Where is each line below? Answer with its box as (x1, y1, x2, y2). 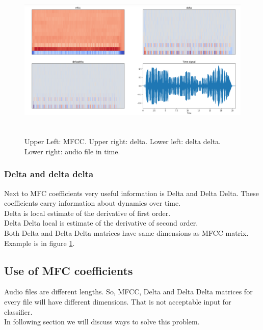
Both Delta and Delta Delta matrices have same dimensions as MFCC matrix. (4, 227, 249, 238)
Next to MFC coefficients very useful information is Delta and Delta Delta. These (4, 187, 259, 198)
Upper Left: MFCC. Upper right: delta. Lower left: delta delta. (24, 136, 221, 147)
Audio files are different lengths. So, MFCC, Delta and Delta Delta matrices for (4, 286, 253, 297)
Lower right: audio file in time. (24, 146, 120, 156)
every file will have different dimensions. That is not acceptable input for (4, 296, 231, 307)
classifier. (4, 306, 33, 317)
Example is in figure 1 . (4, 237, 75, 248)
